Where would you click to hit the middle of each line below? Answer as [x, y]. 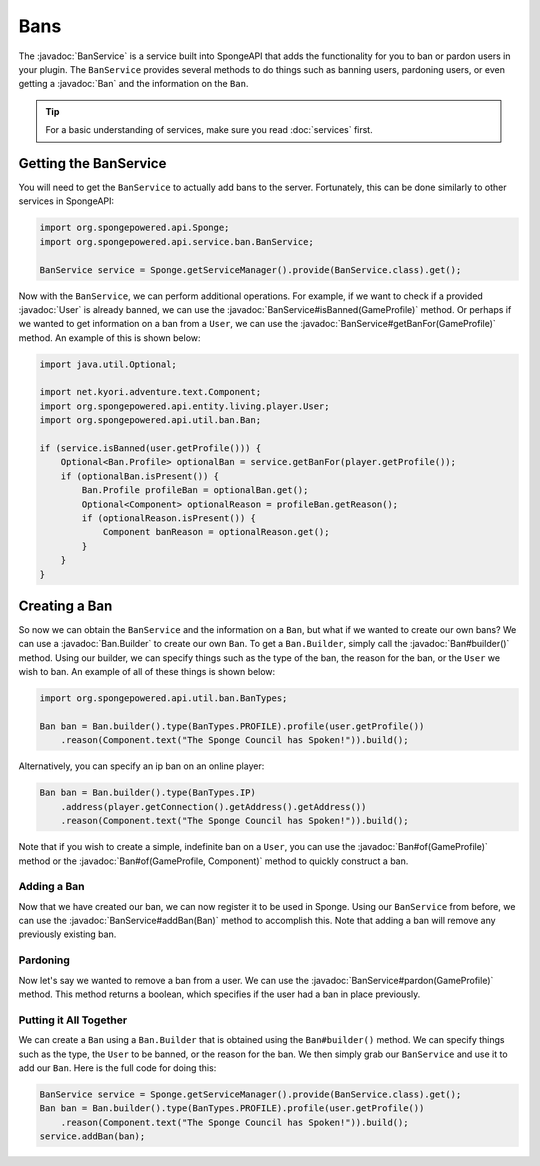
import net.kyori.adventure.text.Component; [150, 392]
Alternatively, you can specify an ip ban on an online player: [141, 766]
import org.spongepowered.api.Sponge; [134, 228]
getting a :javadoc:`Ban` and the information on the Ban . [133, 84]
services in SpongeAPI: [66, 201]
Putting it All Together [73, 1020]
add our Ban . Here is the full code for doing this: [117, 1067]
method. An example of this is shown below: [109, 337]
